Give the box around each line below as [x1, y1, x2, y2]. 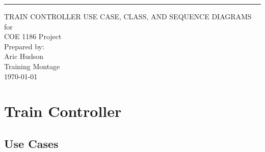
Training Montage [4, 60, 60, 71]
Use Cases [4, 135, 59, 151]
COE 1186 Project [4, 31, 62, 42]
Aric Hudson [4, 51, 44, 62]
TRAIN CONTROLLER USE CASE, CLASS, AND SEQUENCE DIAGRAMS [4, 11, 252, 21]
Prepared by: [4, 41, 44, 51]
